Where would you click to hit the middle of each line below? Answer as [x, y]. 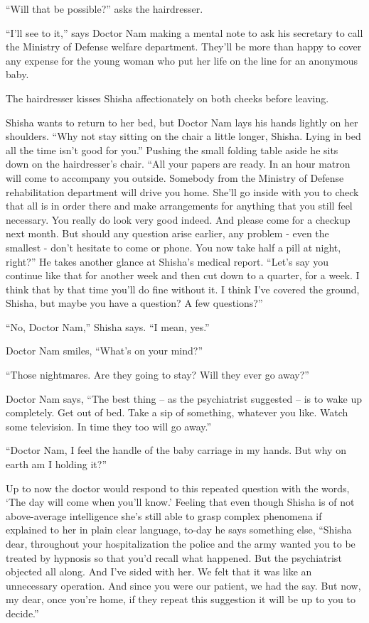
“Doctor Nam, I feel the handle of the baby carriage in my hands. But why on [176, 450]
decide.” [22, 613]
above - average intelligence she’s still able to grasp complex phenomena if [164, 515]
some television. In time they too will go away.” [109, 426]
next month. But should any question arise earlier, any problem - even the [167, 233]
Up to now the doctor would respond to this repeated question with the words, [178, 488]
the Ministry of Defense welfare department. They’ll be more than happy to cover [184, 47]
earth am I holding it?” [56, 464]
